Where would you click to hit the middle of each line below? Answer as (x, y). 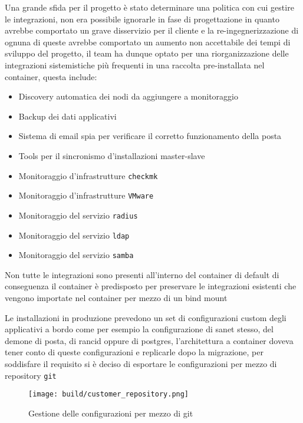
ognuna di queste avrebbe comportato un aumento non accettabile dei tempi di (148, 42)
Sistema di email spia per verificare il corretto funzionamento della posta (150, 136)
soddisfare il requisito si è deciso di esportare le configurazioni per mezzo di (141, 363)
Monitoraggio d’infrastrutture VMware (86, 195)
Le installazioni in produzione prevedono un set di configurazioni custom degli (146, 317)
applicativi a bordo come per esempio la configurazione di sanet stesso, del (139, 329)
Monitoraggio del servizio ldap (74, 235)
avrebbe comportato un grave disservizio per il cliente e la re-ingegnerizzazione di (152, 30)
